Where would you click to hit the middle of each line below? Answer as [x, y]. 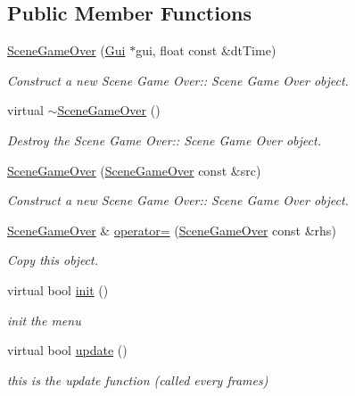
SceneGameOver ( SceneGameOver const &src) [134, 170]
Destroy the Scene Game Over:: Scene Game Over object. [164, 140]
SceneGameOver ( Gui [66, 50]
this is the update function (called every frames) [138, 379]
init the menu [44, 320]
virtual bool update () [67, 350]
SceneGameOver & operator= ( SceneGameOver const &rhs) [172, 230]
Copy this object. [53, 260]
